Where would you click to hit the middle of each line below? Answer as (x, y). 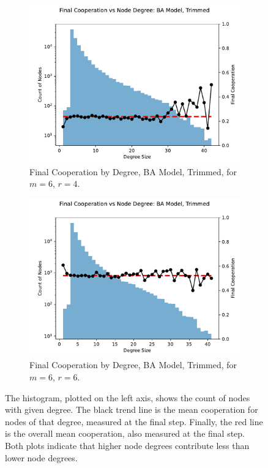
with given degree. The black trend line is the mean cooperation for (132, 409)
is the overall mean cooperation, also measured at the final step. (125, 433)
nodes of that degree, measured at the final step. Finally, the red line (134, 421)
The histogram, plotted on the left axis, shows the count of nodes (128, 397)
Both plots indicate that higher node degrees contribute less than (127, 445)
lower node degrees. (41, 457)
